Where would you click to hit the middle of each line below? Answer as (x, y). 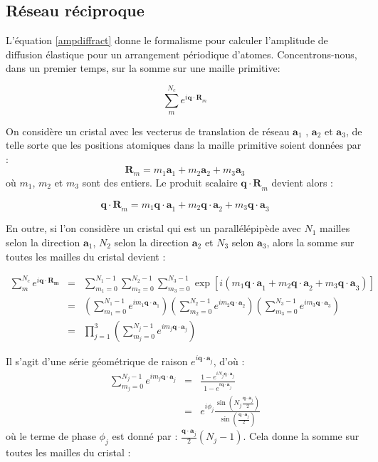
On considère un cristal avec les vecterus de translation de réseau (148, 131)
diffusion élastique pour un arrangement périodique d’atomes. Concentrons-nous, (182, 54)
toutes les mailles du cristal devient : (86, 256)
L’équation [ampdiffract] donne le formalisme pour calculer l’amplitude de (167, 40)
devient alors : (302, 182)
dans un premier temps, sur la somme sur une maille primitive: (143, 68)
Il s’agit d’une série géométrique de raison (97, 361)
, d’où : (229, 361)
